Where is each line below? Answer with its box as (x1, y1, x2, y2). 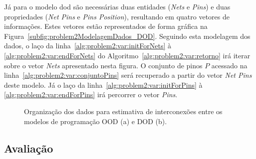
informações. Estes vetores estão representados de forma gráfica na (4, 21, 208, 31)
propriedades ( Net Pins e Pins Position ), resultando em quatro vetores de (4, 11, 230, 21)
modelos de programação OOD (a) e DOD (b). (24, 116, 167, 126)
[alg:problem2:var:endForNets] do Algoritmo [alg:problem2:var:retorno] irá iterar (4, 50, 251, 60)
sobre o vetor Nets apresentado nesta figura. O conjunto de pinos (4, 60, 203, 70)
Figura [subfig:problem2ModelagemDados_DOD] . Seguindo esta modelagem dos (4, 30, 251, 41)
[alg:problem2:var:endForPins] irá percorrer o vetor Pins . (4, 89, 178, 100)
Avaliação (4, 140, 53, 156)
